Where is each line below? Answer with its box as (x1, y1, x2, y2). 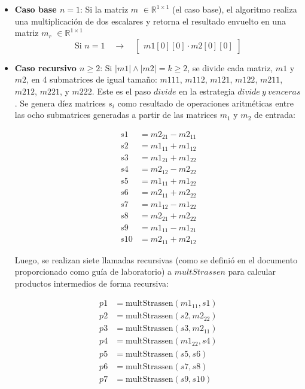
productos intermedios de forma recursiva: (14, 276, 169, 289)
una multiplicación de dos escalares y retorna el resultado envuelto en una (14, 14, 286, 27)
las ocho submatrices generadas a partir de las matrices (14, 108, 217, 121)
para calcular (228, 265, 276, 278)
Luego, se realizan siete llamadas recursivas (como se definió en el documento (14, 253, 298, 266)
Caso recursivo (14, 61, 77, 74)
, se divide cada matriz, (187, 61, 273, 74)
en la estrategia (179, 84, 235, 97)
